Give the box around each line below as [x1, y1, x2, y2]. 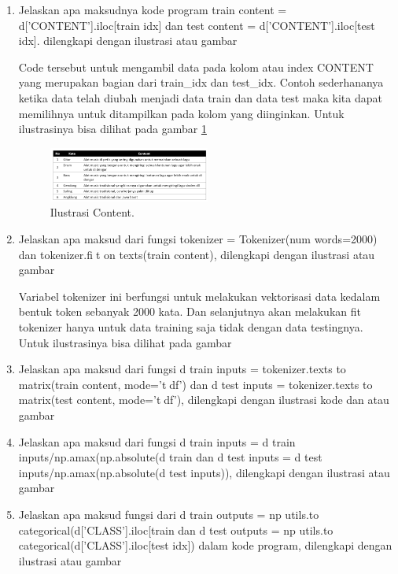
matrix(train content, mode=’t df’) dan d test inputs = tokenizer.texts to [18, 376, 373, 392]
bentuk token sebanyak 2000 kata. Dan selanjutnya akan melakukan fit [18, 303, 361, 320]
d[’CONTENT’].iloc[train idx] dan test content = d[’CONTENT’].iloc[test [18, 17, 375, 33]
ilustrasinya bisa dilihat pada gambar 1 [18, 120, 207, 137]
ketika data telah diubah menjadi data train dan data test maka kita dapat [18, 89, 382, 106]
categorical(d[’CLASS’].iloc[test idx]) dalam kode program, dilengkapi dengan [18, 537, 392, 554]
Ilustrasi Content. [50, 204, 135, 220]
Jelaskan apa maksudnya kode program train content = [18, 2, 287, 17]
